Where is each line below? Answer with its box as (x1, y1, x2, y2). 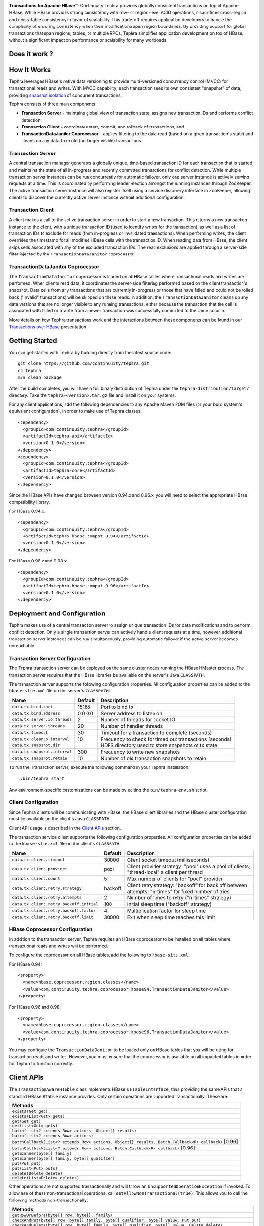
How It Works (9, 65, 51, 74)
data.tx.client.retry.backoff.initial (12, 901, 99, 907)
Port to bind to (100, 703, 134, 710)
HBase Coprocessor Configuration (9, 926, 93, 933)
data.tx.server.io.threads (12, 717, 72, 722)
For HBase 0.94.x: (9, 508, 45, 514)
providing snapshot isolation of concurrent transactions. (9, 92, 122, 98)
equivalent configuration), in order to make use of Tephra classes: (9, 408, 142, 414)
